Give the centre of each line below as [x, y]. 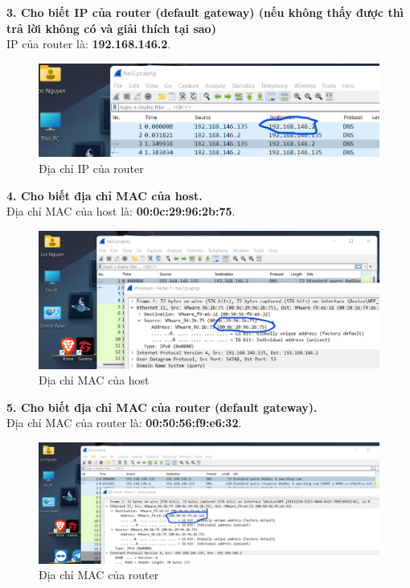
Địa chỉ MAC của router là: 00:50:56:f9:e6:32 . [124, 423]
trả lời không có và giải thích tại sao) [111, 28]
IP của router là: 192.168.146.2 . [89, 44]
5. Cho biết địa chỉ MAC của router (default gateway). [162, 407]
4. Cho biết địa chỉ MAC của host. [105, 195]
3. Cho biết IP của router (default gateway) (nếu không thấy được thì [205, 12]
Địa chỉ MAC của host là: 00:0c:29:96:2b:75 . [121, 211]
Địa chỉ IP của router [91, 169]
